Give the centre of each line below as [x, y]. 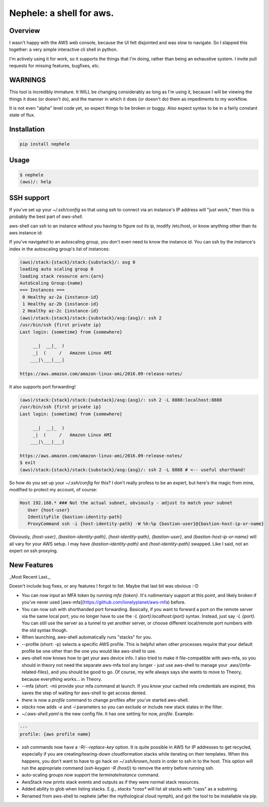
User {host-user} [49, 510]
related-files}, [36, 672]
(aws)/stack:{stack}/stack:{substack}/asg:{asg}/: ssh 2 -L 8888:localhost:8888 [121, 400]
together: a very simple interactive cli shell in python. [64, 49]
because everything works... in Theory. [62, 679]
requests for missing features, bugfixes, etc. [55, 66]
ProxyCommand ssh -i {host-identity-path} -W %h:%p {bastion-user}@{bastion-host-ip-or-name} [146, 524]
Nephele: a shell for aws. [62, 13]
